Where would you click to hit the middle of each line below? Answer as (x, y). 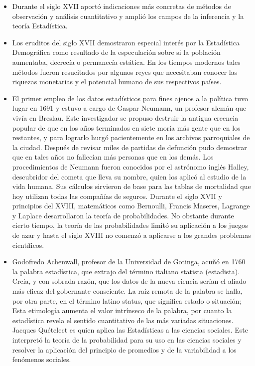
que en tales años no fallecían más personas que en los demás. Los (113, 157)
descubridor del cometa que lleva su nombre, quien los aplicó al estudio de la (129, 176)
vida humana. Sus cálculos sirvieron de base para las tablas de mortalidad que (131, 186)
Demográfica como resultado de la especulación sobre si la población (116, 52)
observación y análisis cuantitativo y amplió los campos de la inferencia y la (128, 16)
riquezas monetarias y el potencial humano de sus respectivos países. (117, 82)
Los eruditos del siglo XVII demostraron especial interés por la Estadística (126, 42)
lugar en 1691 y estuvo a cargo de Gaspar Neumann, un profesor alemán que (129, 108)
